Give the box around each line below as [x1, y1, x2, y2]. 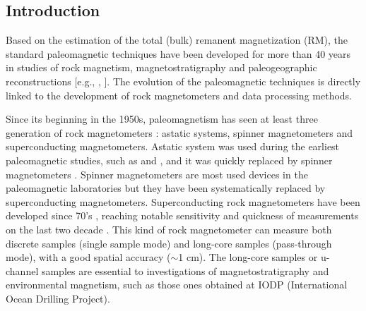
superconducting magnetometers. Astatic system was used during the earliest [6, 139, 340, 154]
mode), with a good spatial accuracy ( [6, 250, 171, 264]
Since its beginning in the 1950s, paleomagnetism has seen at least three [6, 111, 318, 126]
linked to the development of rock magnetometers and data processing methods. [6, 87, 353, 102]
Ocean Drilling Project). [6, 291, 110, 305]
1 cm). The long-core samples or [178, 250, 318, 264]
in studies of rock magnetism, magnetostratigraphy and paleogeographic [6, 60, 317, 75]
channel [6, 263, 39, 278]
